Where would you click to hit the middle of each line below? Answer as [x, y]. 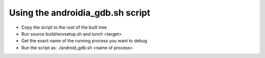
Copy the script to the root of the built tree [64, 27]
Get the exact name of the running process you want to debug [84, 41]
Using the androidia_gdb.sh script [80, 13]
